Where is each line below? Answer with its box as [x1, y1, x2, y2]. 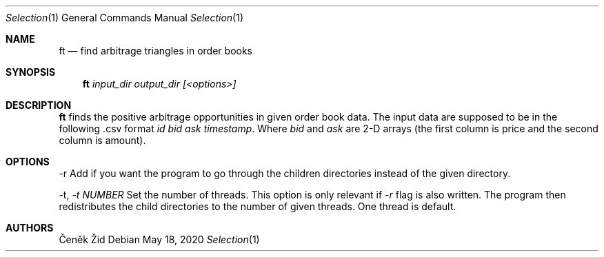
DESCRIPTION [6, 99, 72, 111]
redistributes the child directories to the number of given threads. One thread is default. [59, 201, 456, 212]
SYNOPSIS [6, 66, 56, 78]
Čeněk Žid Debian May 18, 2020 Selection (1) [59, 234, 260, 245]
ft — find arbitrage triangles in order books [59, 45, 252, 56]
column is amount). [59, 134, 146, 146]
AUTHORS [6, 222, 54, 234]
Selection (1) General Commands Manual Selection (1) [6, 12, 244, 23]
